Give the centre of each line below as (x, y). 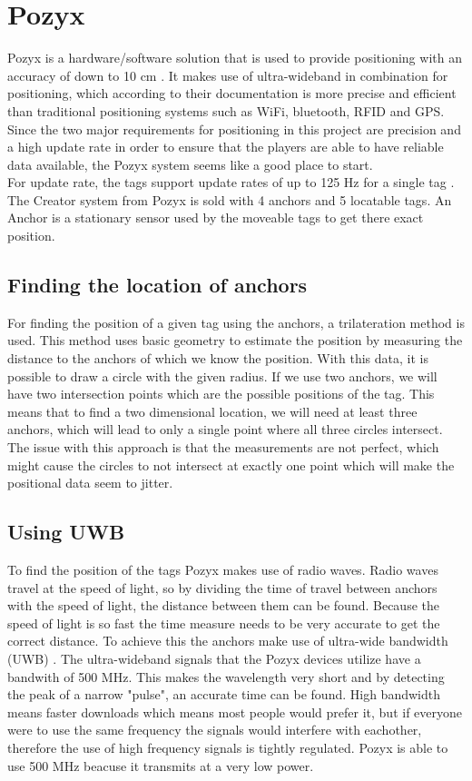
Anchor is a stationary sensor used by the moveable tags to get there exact (216, 217)
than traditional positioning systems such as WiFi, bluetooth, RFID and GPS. (226, 110)
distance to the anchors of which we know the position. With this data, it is (218, 358)
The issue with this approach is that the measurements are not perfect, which (223, 447)
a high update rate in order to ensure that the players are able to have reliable (226, 147)
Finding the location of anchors (157, 285)
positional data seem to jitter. (90, 483)
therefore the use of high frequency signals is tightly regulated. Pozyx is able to (228, 747)
